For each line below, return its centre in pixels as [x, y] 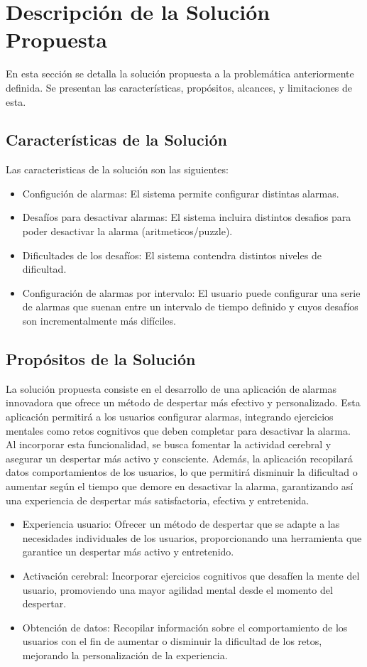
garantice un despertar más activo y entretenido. [128, 552]
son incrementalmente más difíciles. [99, 321]
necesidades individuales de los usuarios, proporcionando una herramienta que [192, 537]
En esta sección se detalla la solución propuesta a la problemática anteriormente [180, 74]
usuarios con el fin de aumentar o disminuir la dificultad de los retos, [172, 641]
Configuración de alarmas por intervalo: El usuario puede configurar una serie [191, 292]
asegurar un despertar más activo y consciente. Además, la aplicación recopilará [179, 458]
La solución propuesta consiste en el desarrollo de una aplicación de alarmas [171, 388]
